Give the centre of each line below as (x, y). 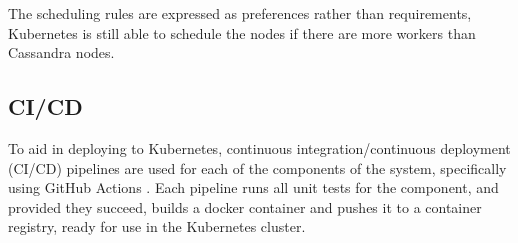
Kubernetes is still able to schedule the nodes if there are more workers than (242, 32)
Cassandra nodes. (61, 52)
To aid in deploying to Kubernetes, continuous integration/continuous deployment (259, 147)
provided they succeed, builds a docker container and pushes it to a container (245, 206)
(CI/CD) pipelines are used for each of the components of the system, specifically (257, 167)
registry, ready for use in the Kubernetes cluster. (157, 226)
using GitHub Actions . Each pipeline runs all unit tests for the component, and (253, 187)
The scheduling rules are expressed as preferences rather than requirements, (240, 13)
